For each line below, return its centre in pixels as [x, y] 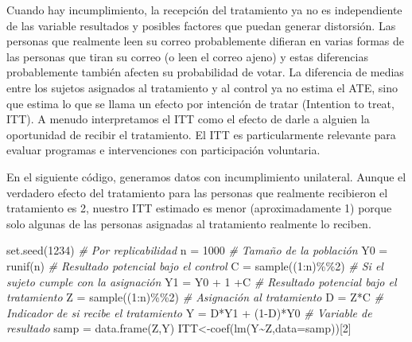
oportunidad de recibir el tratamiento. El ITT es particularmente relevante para [201, 134]
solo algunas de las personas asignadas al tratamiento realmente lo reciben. [189, 223]
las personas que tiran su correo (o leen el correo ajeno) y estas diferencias [187, 56]
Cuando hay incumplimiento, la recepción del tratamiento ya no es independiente [204, 10]
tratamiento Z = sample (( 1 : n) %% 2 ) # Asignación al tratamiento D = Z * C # [195, 297]
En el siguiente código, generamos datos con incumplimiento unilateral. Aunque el [206, 176]
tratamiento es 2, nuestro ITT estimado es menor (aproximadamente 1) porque [199, 208]
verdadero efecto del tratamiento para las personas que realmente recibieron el [197, 192]
